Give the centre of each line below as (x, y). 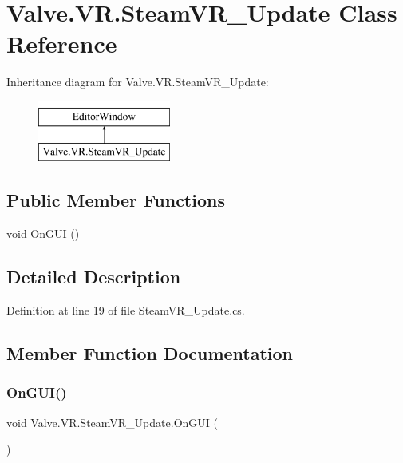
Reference (62, 44)
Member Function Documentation (150, 353)
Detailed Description (94, 277)
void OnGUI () (43, 233)
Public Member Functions (116, 200)
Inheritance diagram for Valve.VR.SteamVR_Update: (138, 82)
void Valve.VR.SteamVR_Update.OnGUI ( (112, 422)
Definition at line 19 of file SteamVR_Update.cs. (126, 310)
